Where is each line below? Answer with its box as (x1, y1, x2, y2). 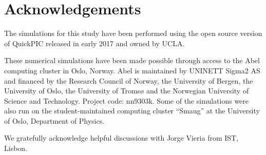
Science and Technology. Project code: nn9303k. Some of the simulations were (4, 95, 249, 106)
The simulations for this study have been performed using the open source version (4, 28, 262, 38)
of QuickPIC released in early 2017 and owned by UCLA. (4, 37, 185, 48)
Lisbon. (4, 143, 28, 153)
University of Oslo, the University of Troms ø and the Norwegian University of (4, 85, 249, 96)
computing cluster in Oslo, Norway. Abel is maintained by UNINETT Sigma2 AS (4, 65, 260, 75)
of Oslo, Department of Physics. (4, 115, 105, 126)
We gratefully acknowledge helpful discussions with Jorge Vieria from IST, (4, 132, 239, 143)
